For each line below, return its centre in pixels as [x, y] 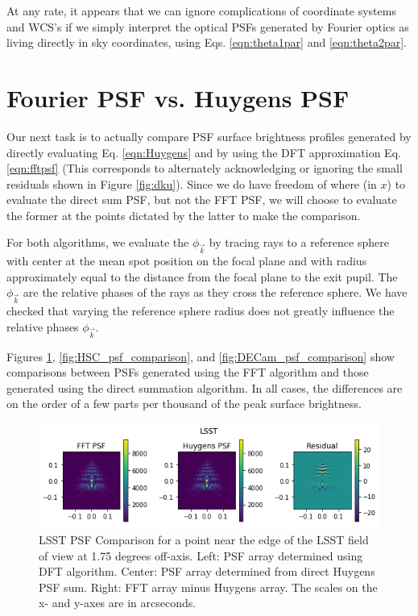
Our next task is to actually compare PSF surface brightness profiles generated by [209, 136]
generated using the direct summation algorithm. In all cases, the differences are [205, 387]
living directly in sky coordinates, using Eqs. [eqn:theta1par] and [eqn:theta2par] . [207, 42]
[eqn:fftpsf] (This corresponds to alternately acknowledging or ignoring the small [205, 168]
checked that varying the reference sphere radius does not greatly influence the [201, 311]
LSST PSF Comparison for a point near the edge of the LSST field [204, 540]
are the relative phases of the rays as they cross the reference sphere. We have [215, 292]
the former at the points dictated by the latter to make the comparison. [184, 215]
